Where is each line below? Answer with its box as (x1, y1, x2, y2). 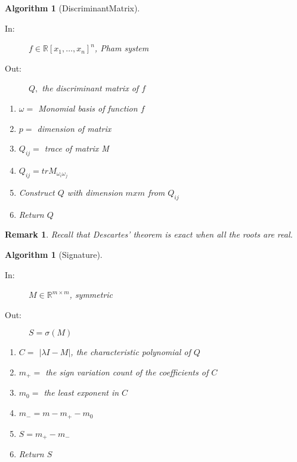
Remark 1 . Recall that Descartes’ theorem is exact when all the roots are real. (5, 228, 293, 241)
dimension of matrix (37, 122, 112, 134)
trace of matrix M (44, 142, 109, 155)
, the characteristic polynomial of (70, 346, 191, 358)
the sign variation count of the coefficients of (45, 366, 209, 378)
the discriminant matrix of (42, 82, 139, 94)
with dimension (67, 186, 123, 199)
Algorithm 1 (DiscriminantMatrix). (5, 2, 140, 14)
